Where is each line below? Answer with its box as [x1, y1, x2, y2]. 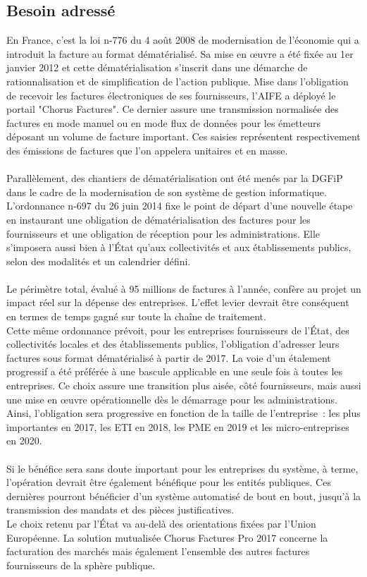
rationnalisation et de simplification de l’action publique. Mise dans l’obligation [6, 73, 349, 88]
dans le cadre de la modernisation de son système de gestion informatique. [6, 184, 327, 199]
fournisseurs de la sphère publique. [6, 557, 156, 572]
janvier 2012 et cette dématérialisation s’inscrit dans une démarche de [6, 60, 308, 75]
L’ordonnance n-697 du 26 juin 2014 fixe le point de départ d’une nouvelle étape [6, 198, 353, 213]
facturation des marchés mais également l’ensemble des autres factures [6, 544, 310, 559]
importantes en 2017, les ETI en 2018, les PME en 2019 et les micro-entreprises [6, 419, 349, 434]
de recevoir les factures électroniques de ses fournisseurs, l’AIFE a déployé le [6, 87, 336, 102]
